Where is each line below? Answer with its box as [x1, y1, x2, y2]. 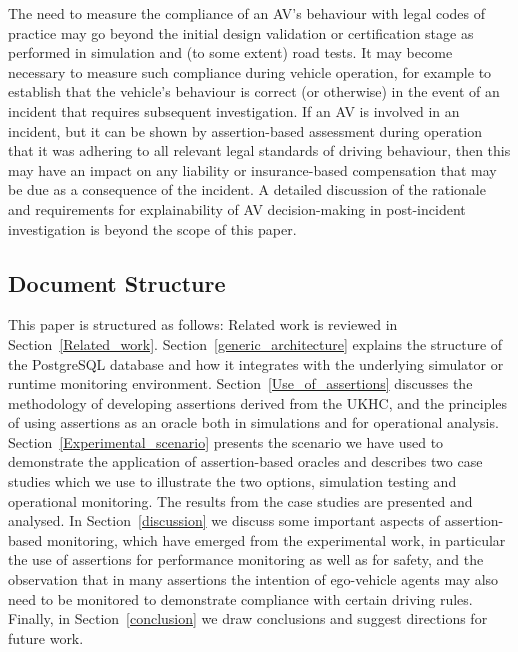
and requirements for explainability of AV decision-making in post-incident [8, 198, 466, 219]
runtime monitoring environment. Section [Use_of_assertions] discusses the [8, 373, 473, 394]
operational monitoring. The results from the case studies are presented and [8, 490, 473, 511]
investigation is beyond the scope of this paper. [8, 218, 297, 239]
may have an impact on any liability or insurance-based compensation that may [8, 159, 497, 180]
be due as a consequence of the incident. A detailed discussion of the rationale [8, 179, 486, 200]
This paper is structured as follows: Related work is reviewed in [8, 314, 398, 335]
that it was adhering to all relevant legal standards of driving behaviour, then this [8, 140, 511, 161]
